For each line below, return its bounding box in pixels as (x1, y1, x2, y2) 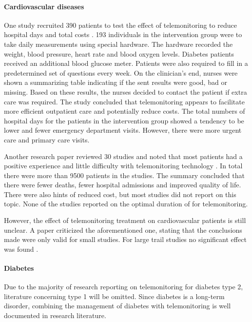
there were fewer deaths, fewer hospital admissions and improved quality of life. (4, 180, 241, 190)
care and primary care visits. (4, 134, 90, 144)
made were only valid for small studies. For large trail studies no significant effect (4, 234, 247, 244)
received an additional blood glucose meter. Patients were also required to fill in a (4, 58, 248, 68)
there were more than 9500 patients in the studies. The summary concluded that (4, 170, 245, 180)
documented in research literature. (4, 310, 106, 321)
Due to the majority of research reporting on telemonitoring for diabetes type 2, (4, 282, 243, 292)
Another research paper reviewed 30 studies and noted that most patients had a (4, 151, 243, 161)
